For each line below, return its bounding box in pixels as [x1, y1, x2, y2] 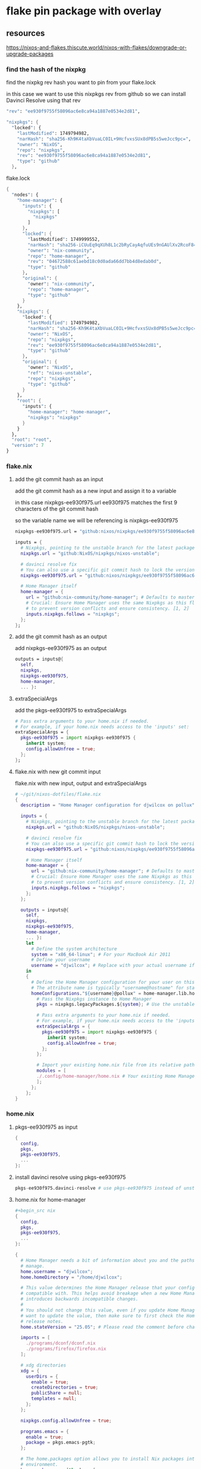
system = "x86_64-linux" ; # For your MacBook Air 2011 [31, 951, 171, 957]
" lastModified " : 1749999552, [28, 236, 100, 242]
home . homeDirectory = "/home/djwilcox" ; [20, 1274, 123, 1280]
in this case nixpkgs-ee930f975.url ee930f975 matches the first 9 [14, 499, 178, 506]
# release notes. [20, 1318, 64, 1325]
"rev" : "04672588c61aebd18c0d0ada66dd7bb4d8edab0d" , [28, 259, 162, 265]
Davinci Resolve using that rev [6, 97, 81, 104]
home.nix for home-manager [14, 1196, 86, 1203]
